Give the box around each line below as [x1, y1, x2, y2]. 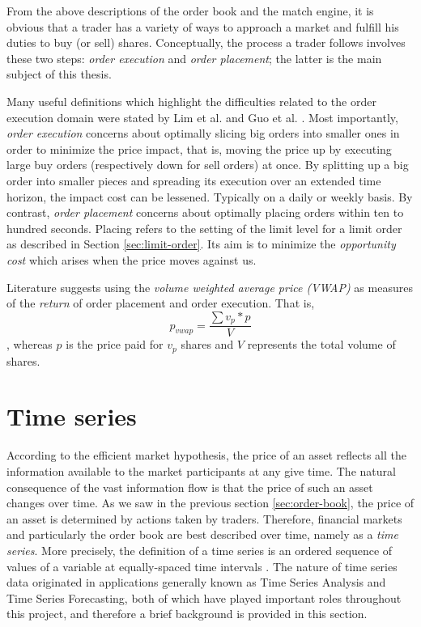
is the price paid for [66, 336, 164, 353]
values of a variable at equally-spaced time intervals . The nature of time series [6, 557, 398, 574]
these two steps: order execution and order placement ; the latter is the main [6, 49, 382, 66]
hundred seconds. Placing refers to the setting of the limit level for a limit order [6, 219, 402, 236]
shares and [181, 336, 234, 353]
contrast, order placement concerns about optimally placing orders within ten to [6, 204, 404, 221]
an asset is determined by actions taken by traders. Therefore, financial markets [6, 510, 402, 527]
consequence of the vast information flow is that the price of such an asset [6, 478, 373, 495]
